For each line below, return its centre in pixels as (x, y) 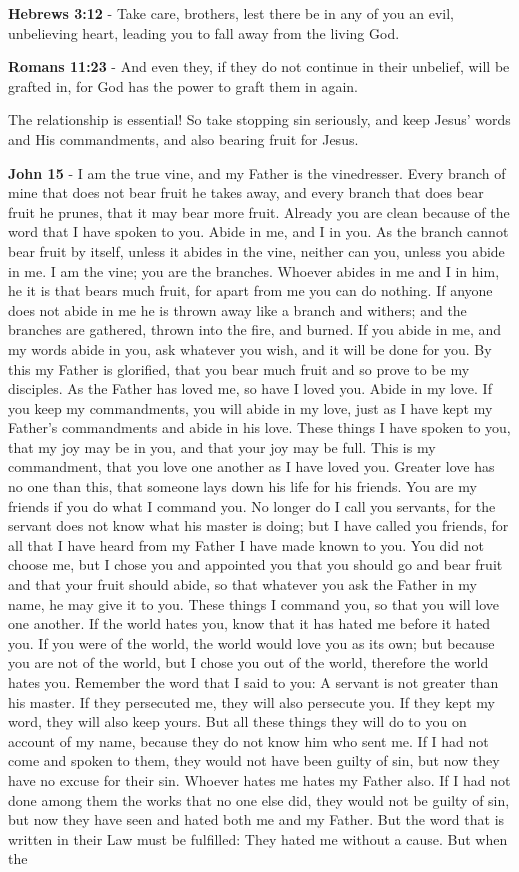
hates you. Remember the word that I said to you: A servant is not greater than (253, 682)
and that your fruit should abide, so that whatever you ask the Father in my (242, 584)
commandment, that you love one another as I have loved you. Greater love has (251, 466)
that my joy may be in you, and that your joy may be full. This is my (222, 446)
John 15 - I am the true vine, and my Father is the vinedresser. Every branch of (257, 172)
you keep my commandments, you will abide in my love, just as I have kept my (250, 407)
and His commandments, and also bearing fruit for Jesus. (183, 138)
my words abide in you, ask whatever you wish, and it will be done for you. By (250, 348)
